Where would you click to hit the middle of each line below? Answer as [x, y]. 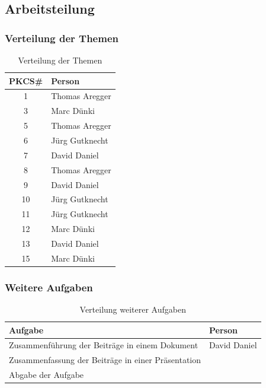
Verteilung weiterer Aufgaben [133, 309]
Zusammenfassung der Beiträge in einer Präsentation [105, 360]
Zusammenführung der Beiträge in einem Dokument [104, 345]
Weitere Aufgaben [49, 287]
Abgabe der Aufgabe [47, 375]
